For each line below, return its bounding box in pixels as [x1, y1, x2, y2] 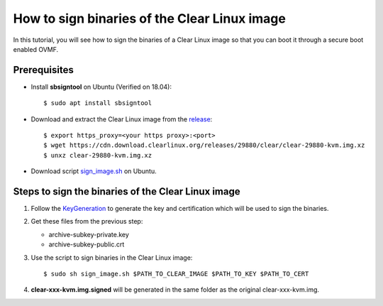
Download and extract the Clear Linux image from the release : [30, 114, 213, 124]
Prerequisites [13, 64, 74, 76]
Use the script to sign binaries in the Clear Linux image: [30, 253, 193, 262]
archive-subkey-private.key [48, 230, 129, 239]
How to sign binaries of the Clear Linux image [13, 11, 287, 26]
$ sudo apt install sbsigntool [43, 99, 152, 107]
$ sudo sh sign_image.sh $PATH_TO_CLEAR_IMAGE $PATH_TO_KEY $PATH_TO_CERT [43, 270, 309, 278]
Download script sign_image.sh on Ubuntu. [30, 167, 157, 175]
